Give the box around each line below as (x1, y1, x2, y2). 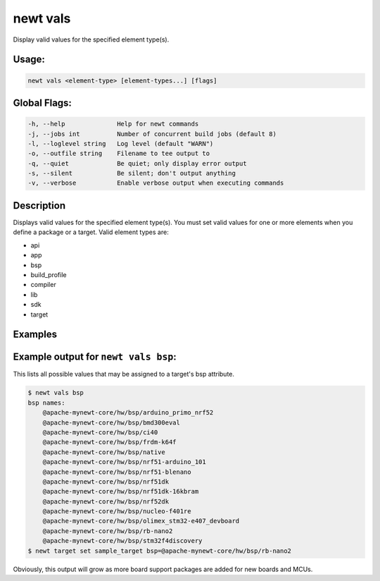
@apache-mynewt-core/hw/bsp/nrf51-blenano (42, 467, 191, 476)
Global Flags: (13, 97, 72, 109)
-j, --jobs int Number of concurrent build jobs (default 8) (27, 130, 277, 137)
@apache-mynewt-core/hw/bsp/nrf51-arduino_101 (42, 458, 207, 466)
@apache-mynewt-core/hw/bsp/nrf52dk (42, 497, 169, 506)
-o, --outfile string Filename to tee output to (27, 149, 210, 158)
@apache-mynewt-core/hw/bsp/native (42, 448, 165, 456)
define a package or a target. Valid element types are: (13, 228, 169, 236)
